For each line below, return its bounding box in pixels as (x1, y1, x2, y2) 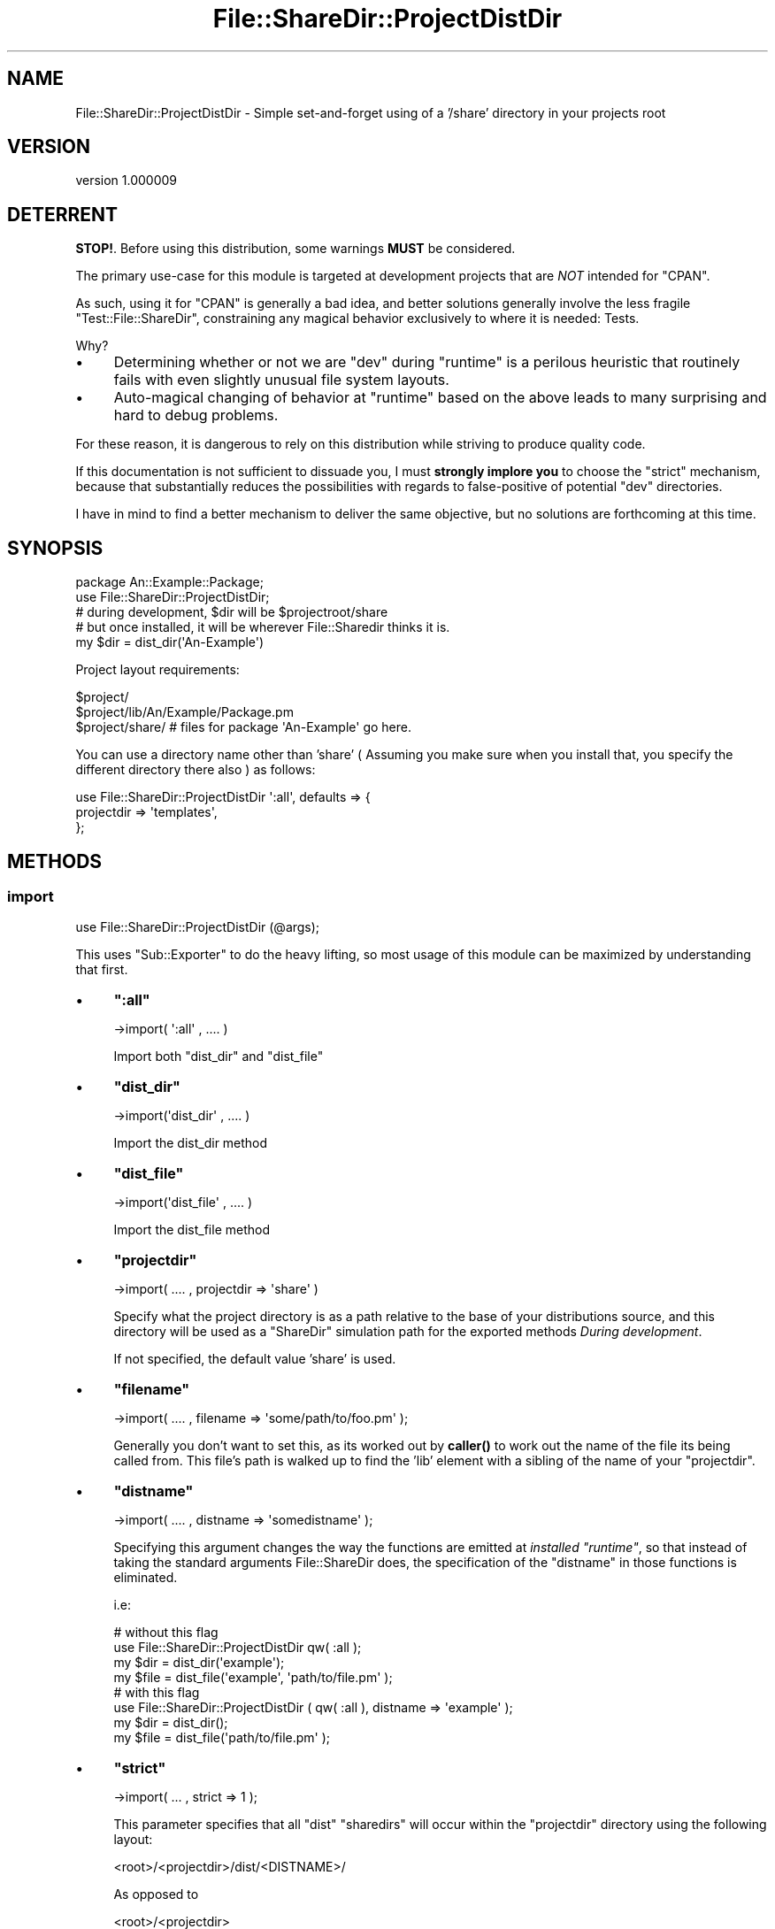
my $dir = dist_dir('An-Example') (75, 634, 265, 650)
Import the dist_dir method (113, 1135, 268, 1151)
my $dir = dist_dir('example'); (113, 1655, 285, 1671)
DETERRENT (7, 203, 119, 226)
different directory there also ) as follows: (75, 762, 316, 778)
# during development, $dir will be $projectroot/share (75, 604, 388, 620)
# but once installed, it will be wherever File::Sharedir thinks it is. (75, 619, 450, 635)
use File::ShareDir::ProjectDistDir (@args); (75, 919, 320, 935)
